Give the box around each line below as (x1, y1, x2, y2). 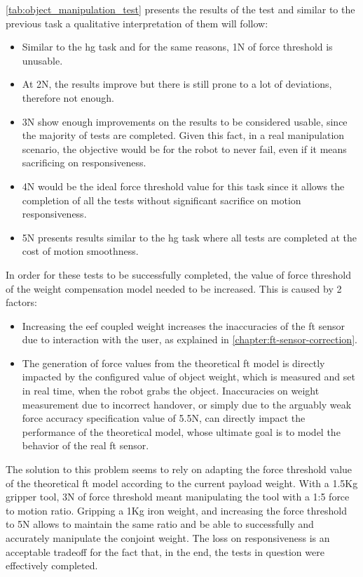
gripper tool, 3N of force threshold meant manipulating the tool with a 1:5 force (6, 489, 350, 504)
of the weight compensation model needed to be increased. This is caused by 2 (6, 281, 342, 296)
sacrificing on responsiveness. (22, 155, 146, 170)
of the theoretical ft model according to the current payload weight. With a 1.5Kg (6, 475, 358, 490)
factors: (6, 295, 37, 310)
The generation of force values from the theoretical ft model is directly (22, 355, 325, 370)
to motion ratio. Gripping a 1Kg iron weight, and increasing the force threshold (6, 503, 348, 517)
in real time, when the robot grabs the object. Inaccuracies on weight (22, 383, 320, 398)
